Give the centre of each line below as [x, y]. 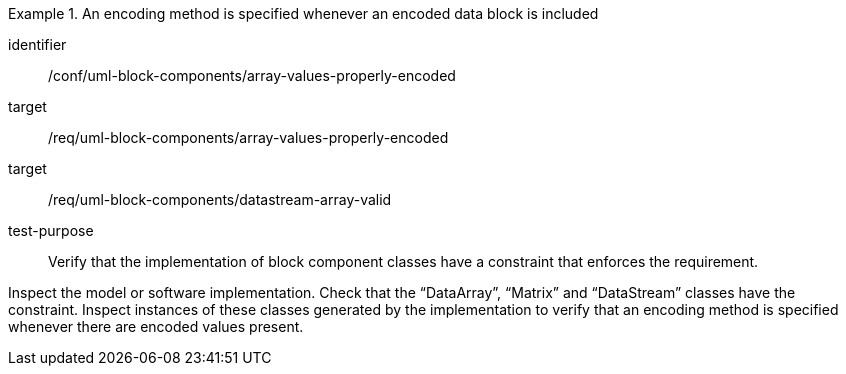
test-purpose [51, 230]
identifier [37, 44]
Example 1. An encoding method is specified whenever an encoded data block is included [303, 13]
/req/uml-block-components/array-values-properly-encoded [248, 137]
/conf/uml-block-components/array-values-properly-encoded [252, 75]
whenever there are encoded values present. [156, 326]
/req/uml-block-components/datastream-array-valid [220, 199]
